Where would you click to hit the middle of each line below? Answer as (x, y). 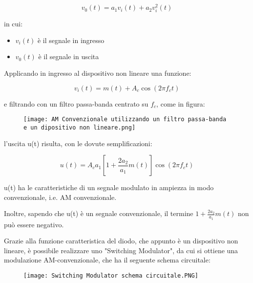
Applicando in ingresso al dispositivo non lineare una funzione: (98, 73)
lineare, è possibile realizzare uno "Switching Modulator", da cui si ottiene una (121, 250)
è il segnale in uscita (69, 56)
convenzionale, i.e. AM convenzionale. (60, 197)
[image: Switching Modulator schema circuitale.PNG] (111, 275)
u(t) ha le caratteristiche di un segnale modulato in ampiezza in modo (109, 187)
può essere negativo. (34, 224)
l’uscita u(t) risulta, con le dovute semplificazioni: (78, 143)
